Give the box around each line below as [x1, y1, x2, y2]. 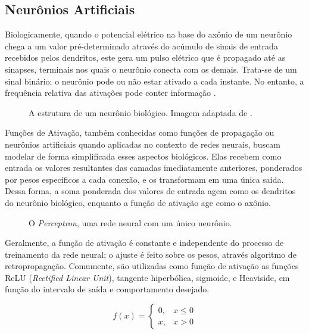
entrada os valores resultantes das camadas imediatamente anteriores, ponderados [5, 161, 302, 174]
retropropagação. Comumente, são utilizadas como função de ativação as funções [5, 260, 299, 272]
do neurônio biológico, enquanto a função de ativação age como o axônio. [5, 196, 271, 208]
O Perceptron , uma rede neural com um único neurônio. [29, 216, 232, 229]
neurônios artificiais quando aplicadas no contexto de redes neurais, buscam [5, 138, 281, 150]
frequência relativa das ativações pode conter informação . [5, 86, 216, 99]
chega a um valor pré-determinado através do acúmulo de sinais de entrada [5, 39, 278, 52]
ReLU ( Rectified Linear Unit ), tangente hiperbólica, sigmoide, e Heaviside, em [5, 271, 290, 283]
